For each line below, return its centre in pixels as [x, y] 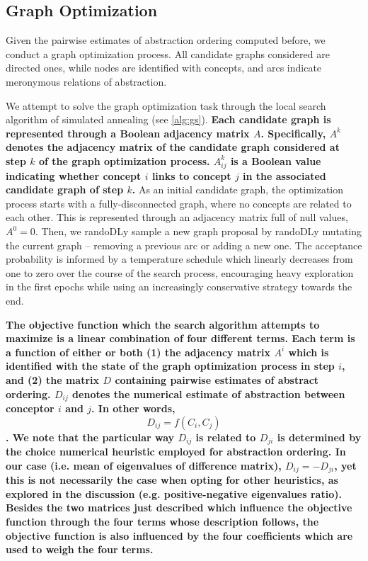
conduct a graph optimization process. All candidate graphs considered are [168, 53]
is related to [226, 437]
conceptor [30, 408]
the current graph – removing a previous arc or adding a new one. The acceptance [184, 245]
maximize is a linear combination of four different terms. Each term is [180, 338]
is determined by [319, 437]
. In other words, [133, 408]
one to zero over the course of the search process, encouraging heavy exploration [180, 272]
